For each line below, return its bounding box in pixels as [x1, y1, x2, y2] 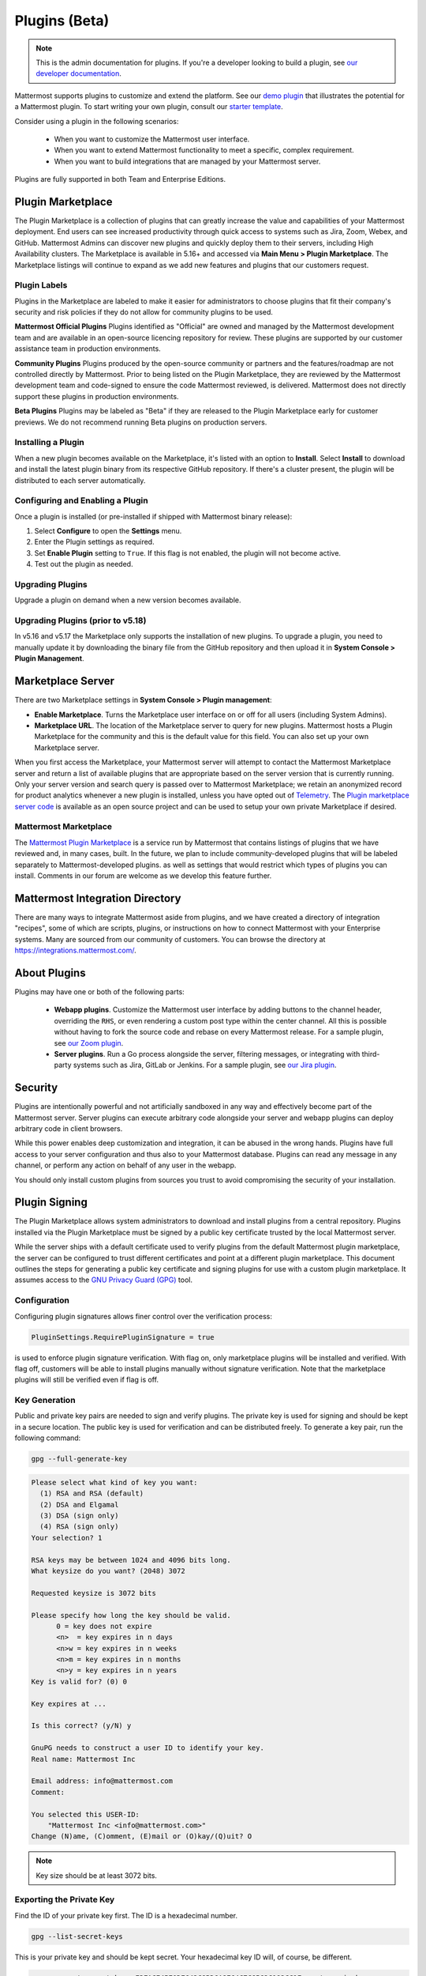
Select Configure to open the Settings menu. [34, 526, 182, 536]
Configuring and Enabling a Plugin [14, 495, 149, 506]
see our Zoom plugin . [54, 1038, 124, 1047]
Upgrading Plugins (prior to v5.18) [14, 615, 147, 626]
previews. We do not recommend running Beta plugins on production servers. [14, 417, 267, 427]
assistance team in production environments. [14, 344, 161, 353]
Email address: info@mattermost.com [31, 1777, 174, 1786]
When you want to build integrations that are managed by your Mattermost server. [54, 156, 321, 166]
